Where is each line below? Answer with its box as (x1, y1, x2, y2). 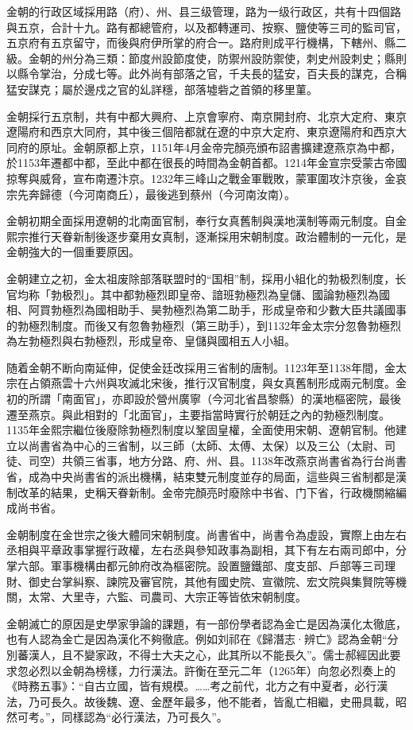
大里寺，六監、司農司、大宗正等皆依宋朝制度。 (61, 588, 307, 605)
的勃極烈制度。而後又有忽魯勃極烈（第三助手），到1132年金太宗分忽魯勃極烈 (6, 316, 401, 333)
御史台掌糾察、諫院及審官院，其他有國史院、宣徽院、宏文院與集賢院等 (28, 573, 396, 589)
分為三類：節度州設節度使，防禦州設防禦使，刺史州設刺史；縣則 (72, 49, 407, 66)
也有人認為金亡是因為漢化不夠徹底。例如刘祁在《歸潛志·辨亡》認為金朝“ (6, 631, 388, 647)
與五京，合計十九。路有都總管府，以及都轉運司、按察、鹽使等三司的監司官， (6, 18, 407, 35)
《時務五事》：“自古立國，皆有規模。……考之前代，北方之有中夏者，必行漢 (6, 678, 388, 694)
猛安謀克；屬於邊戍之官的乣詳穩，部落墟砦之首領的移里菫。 (6, 80, 318, 97)
